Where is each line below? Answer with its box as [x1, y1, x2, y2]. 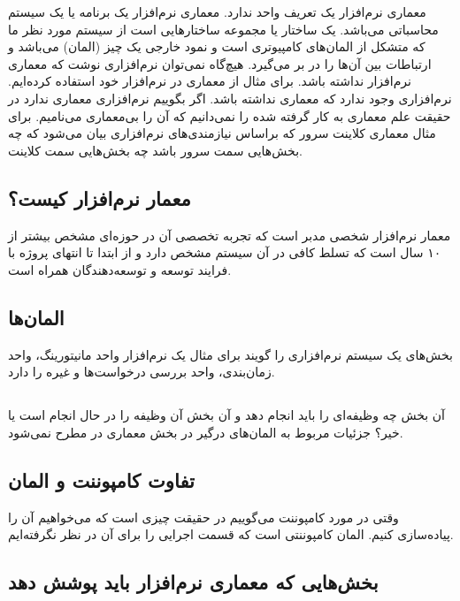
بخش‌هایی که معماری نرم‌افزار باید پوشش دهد [8, 568, 379, 596]
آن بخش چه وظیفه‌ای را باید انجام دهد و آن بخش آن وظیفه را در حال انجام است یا [8, 406, 445, 424]
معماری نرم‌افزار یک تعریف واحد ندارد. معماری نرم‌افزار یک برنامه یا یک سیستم [8, 3, 426, 20]
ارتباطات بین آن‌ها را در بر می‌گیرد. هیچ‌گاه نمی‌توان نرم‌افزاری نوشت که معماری [8, 54, 432, 72]
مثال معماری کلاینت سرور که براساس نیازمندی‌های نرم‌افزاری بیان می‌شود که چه [8, 124, 436, 142]
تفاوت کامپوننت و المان [8, 466, 195, 493]
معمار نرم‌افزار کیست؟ [8, 184, 191, 211]
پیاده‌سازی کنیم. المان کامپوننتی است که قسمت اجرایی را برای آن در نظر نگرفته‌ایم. [8, 525, 454, 544]
